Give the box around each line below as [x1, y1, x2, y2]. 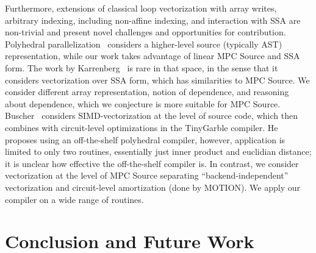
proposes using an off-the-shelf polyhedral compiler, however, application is [5, 133, 285, 146]
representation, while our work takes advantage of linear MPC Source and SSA [5, 49, 300, 62]
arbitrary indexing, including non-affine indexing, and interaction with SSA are [5, 13, 301, 26]
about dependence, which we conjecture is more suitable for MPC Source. [5, 97, 281, 110]
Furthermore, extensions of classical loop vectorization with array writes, [5, 2, 277, 14]
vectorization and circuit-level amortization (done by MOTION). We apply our [5, 180, 300, 193]
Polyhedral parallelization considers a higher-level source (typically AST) [5, 37, 282, 50]
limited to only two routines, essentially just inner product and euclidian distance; [5, 145, 312, 158]
